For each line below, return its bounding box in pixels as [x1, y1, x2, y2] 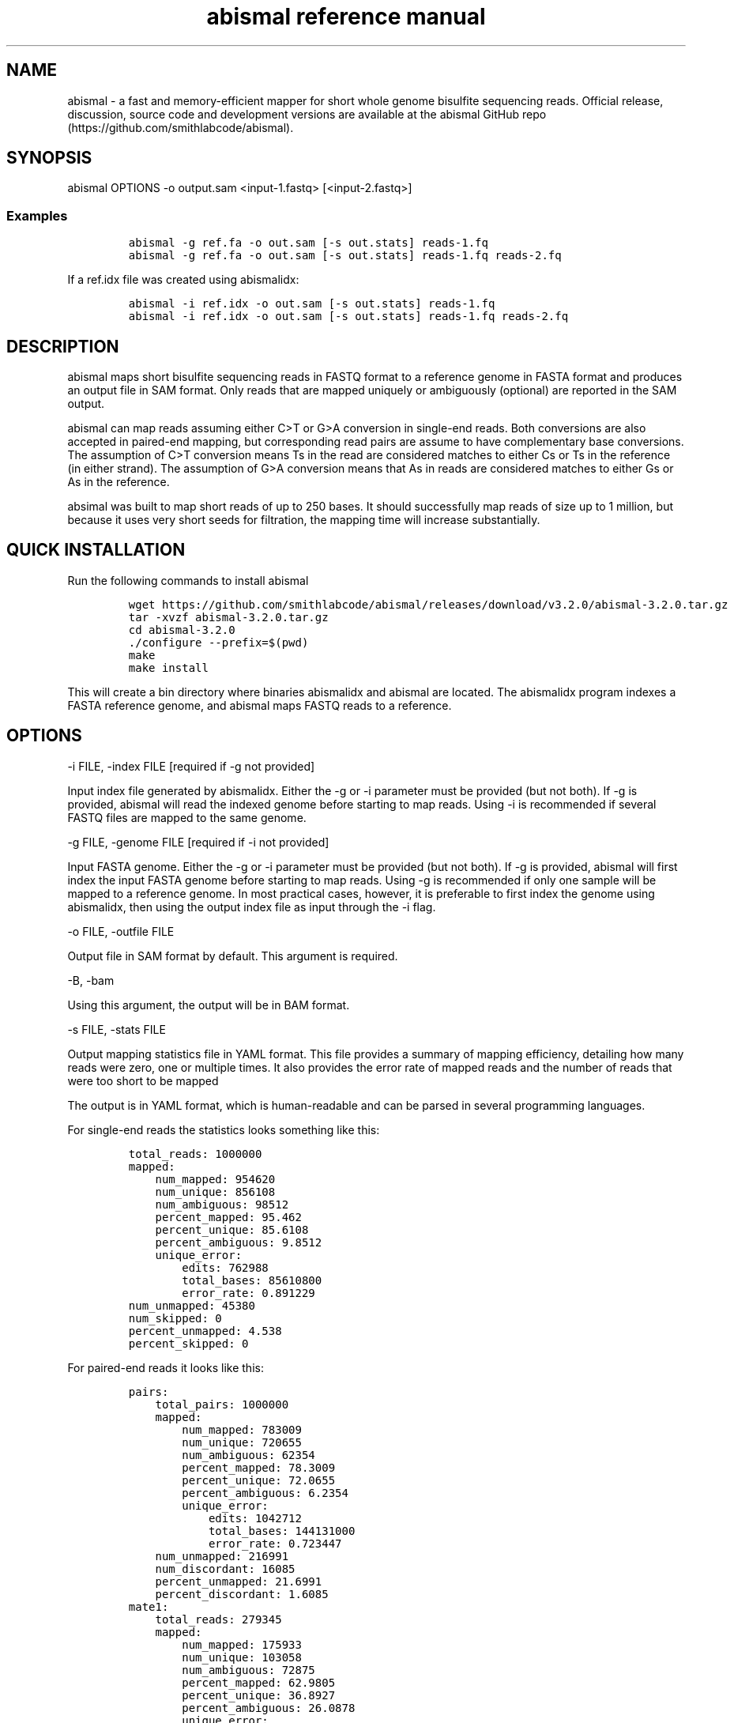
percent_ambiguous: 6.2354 [182, 1486, 348, 1499]
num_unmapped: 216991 [155, 1549, 289, 1563]
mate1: [128, 1600, 169, 1613]
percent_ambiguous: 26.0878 [182, 1701, 356, 1714]
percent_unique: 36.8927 [182, 1688, 336, 1702]
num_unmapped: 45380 [128, 1299, 255, 1312]
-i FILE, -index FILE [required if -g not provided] [67, 759, 315, 773]
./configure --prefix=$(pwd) [128, 635, 309, 649]
